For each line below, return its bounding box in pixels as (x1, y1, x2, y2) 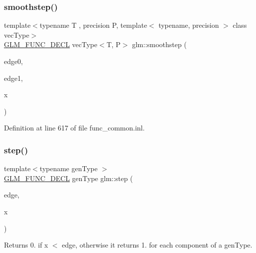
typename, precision (158, 20, 219, 30)
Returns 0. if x (4, 240, 48, 250)
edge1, (4, 72, 23, 83)
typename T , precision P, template (40, 20, 147, 30)
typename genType (40, 163, 98, 174)
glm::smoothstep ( (132, 39, 187, 50)
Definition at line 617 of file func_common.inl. (4, 123, 145, 133)
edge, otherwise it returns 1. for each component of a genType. (61, 240, 253, 250)
